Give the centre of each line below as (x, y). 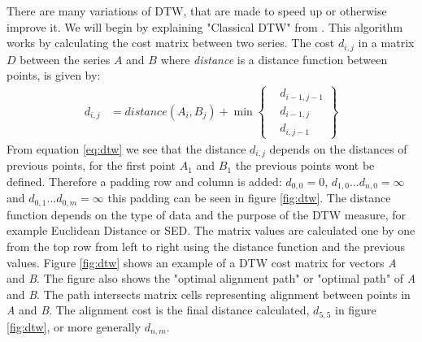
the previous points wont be (305, 165)
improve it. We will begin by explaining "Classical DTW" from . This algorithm (205, 26)
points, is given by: (54, 75)
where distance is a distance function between (274, 59)
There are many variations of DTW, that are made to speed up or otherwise (197, 11)
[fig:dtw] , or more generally (74, 326)
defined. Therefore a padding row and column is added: (144, 181)
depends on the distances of (338, 148)
